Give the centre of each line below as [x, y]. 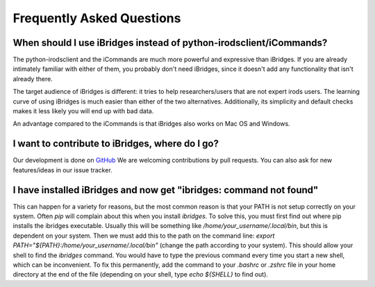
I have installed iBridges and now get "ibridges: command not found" [166, 190]
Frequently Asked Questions [97, 18]
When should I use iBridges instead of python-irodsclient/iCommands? [170, 43]
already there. [33, 79]
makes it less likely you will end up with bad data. [83, 111]
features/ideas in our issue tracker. [62, 170]
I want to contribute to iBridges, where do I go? [116, 143]
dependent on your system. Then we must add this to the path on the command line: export [144, 236]
